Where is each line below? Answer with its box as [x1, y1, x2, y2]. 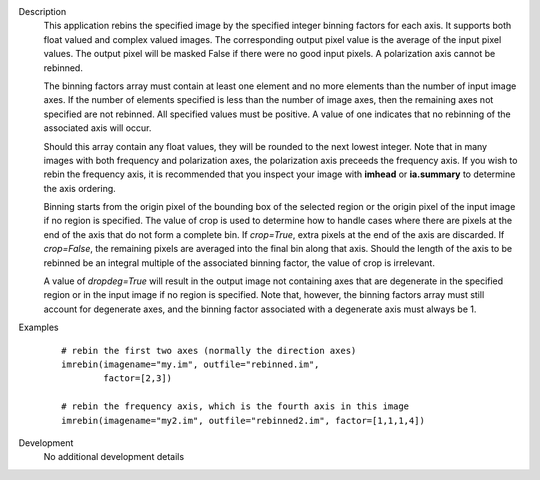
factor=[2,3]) [103, 373, 173, 384]
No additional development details [43, 451, 185, 463]
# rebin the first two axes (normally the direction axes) [61, 345, 357, 356]
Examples [18, 321, 59, 334]
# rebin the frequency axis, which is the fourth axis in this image [61, 401, 410, 412]
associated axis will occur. [43, 122, 152, 134]
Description [18, 6, 67, 17]
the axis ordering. [43, 182, 117, 194]
